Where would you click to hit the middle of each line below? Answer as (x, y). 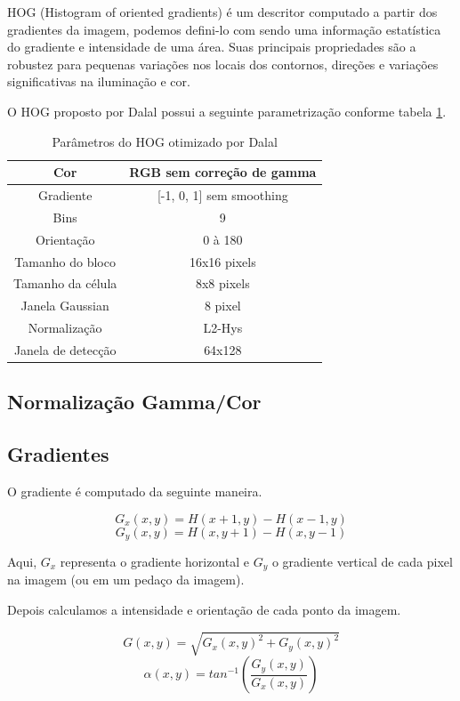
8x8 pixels (222, 283)
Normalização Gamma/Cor (134, 402)
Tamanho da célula (65, 283)
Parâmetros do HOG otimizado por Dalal (165, 141)
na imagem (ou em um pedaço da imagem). (126, 580)
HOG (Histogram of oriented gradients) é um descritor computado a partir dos (222, 12)
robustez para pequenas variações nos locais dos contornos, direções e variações (223, 64)
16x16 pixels (222, 261)
